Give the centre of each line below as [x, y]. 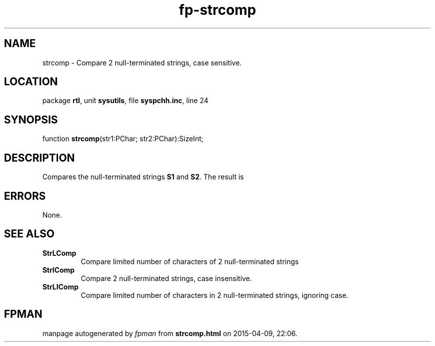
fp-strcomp [217, 10]
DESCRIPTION [39, 158]
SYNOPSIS [31, 119]
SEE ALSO [29, 234]
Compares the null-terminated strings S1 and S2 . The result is [143, 177]
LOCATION [31, 82]
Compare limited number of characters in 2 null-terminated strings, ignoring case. [215, 295]
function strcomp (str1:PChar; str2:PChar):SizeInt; [123, 139]
